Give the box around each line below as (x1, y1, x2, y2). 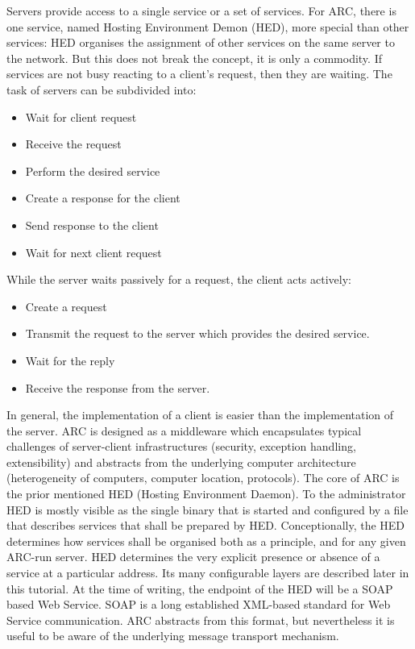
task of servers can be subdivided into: (6, 81, 197, 98)
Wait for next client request (25, 243, 162, 260)
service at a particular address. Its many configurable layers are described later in (6, 564, 409, 581)
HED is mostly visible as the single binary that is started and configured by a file (6, 501, 409, 518)
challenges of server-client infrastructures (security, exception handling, (6, 438, 356, 455)
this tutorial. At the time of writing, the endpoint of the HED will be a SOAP (6, 580, 393, 597)
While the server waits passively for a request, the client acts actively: (6, 271, 351, 288)
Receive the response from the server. (25, 379, 210, 396)
